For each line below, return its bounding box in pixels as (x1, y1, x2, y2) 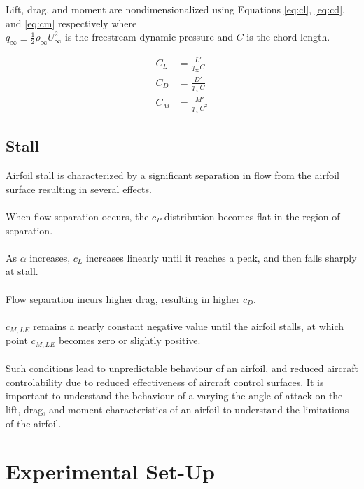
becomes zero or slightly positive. (58, 333, 201, 348)
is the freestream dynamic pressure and (65, 29, 234, 44)
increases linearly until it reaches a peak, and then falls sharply (85, 250, 357, 264)
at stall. (6, 264, 38, 278)
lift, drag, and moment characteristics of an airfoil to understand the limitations (6, 402, 349, 417)
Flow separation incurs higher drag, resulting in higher (6, 291, 240, 306)
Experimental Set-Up (6, 457, 215, 486)
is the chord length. (246, 29, 330, 44)
